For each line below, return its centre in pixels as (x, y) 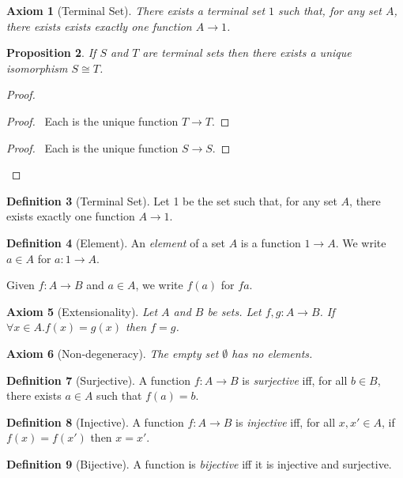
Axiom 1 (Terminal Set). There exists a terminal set (136, 10)
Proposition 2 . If (51, 53)
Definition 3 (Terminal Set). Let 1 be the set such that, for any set (172, 200)
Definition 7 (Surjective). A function (99, 380)
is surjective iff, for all (295, 380)
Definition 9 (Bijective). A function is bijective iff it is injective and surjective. (199, 463)
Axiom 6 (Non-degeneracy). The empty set (113, 353)
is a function (271, 242)
